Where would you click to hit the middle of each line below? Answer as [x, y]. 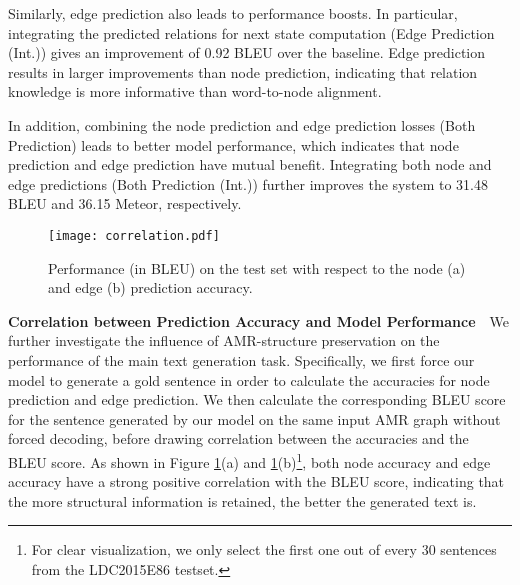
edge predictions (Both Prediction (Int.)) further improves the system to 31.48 [248, 183]
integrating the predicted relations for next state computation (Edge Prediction [251, 32]
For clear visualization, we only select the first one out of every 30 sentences [264, 549]
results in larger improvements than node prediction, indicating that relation [243, 71]
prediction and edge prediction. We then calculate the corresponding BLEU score [257, 399]
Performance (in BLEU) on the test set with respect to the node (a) [257, 267]
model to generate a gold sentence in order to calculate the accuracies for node [249, 379]
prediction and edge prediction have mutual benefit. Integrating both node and [250, 164]
